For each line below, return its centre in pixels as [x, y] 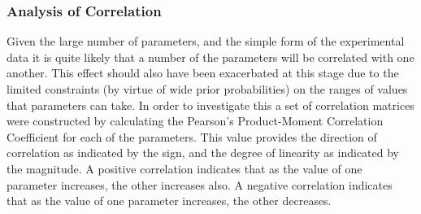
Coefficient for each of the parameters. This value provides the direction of [192, 136]
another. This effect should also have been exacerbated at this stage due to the [203, 73]
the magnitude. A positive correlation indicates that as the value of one [184, 168]
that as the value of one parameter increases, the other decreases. [169, 201]
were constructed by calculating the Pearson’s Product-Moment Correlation [195, 121]
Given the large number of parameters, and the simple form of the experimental [206, 41]
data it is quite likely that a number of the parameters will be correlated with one [210, 57]
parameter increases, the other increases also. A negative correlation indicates [200, 184]
